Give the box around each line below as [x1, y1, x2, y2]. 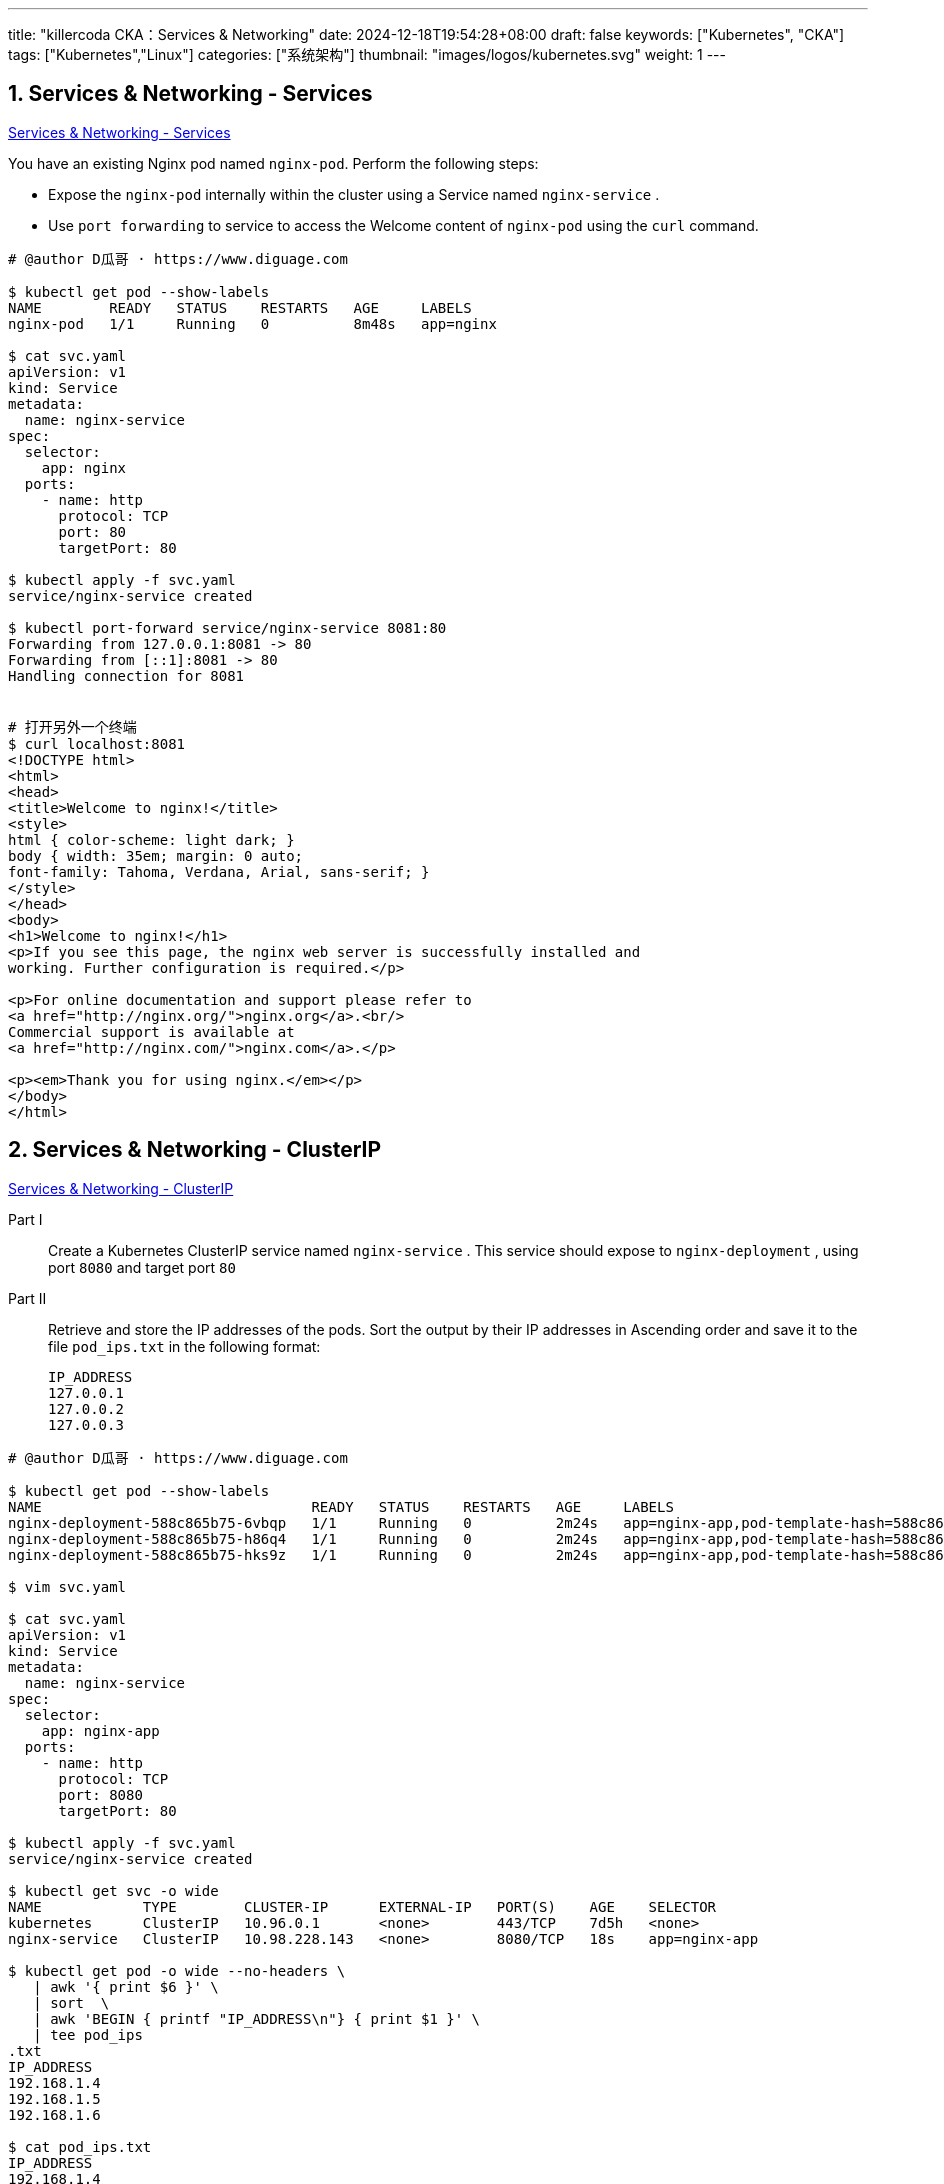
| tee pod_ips [33, 2026, 143, 2043]
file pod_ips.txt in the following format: [48, 1337, 321, 1355]
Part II [8, 1289, 47, 1307]
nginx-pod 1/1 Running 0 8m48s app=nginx [8, 315, 497, 332]
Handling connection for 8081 [8, 667, 245, 684]
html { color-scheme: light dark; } [8, 831, 295, 848]
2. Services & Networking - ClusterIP [8, 1137, 382, 1163]
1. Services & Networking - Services [8, 81, 373, 107]
